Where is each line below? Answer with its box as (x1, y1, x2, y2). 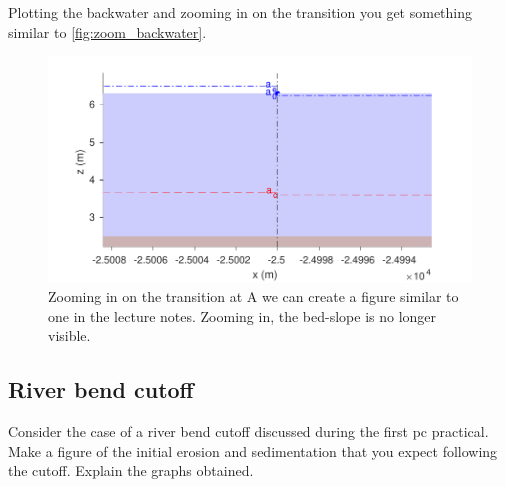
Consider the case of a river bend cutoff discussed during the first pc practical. (8, 421, 489, 442)
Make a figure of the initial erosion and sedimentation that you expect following (8, 440, 498, 461)
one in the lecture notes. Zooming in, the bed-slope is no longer (48, 305, 437, 326)
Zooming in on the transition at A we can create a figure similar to (48, 286, 459, 307)
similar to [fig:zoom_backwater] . (8, 21, 207, 42)
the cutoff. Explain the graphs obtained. (8, 460, 254, 481)
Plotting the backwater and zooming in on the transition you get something (8, 2, 473, 22)
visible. (48, 325, 91, 346)
